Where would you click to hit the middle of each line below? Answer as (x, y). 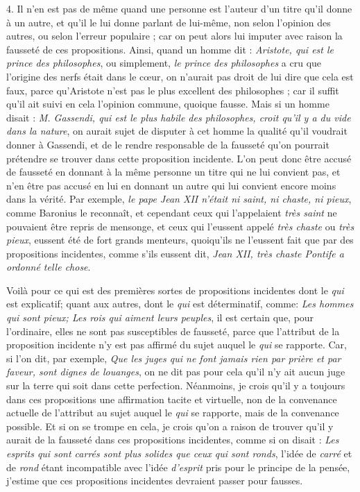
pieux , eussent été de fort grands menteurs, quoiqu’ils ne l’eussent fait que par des (180, 240)
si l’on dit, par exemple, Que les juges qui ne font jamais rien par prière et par (174, 358)
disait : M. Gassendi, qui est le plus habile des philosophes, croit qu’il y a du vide (179, 117)
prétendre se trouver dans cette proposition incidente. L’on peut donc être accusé (179, 158)
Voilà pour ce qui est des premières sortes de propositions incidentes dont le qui (175, 290)
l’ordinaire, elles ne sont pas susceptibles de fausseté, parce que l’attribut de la (173, 331)
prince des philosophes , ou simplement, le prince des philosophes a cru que (164, 63)
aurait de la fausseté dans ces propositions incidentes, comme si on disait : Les (173, 440)
